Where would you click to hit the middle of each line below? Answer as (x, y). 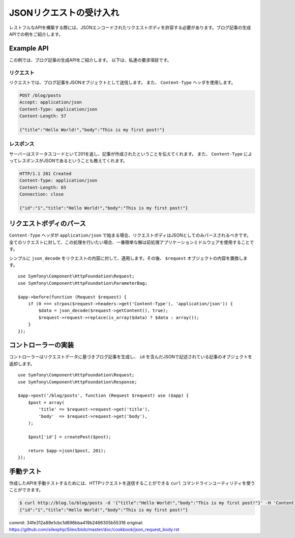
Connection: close (42, 194)
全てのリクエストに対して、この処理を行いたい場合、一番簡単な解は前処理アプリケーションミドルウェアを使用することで (132, 242)
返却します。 (22, 364)
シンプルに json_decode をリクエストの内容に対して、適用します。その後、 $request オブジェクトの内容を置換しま (128, 258)
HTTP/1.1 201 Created (45, 174)
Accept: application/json (51, 102)
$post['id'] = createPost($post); (70, 437)
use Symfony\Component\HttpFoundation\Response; (77, 382)
